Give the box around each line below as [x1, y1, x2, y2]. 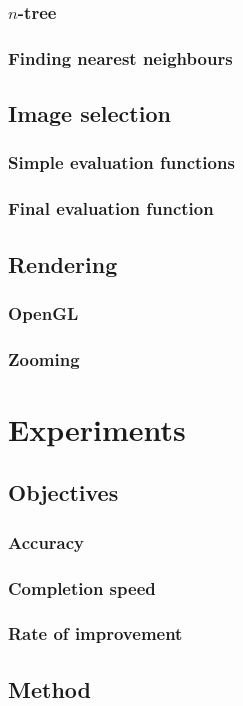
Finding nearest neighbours [8, 45, 233, 70]
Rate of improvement [8, 621, 183, 646]
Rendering [8, 248, 118, 279]
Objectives [8, 477, 119, 508]
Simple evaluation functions [8, 150, 235, 175]
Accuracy [8, 529, 85, 554]
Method [8, 673, 91, 704]
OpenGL [8, 300, 79, 325]
